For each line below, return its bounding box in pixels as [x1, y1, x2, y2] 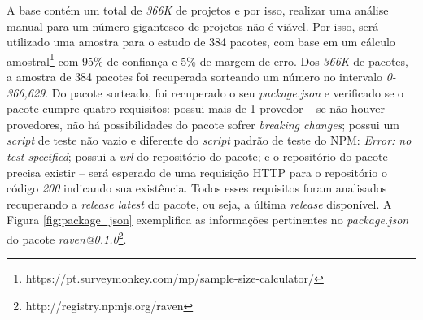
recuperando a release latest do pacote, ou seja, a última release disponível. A [7, 195, 392, 212]
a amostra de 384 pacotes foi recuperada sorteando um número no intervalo [7, 68, 383, 85]
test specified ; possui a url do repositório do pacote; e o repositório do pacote [7, 148, 388, 164]
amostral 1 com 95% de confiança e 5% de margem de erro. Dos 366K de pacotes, [7, 50, 408, 69]
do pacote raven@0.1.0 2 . [7, 227, 127, 247]
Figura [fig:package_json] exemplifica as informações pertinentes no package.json [7, 211, 409, 228]
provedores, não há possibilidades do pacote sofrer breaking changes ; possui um [7, 115, 399, 132]
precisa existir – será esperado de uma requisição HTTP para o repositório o [7, 163, 388, 180]
